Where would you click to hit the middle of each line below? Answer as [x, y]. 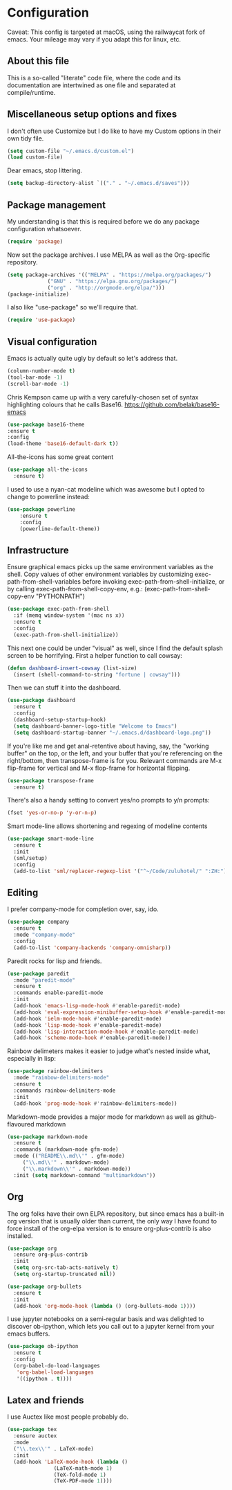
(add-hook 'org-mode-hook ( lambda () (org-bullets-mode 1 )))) [105, 1306]
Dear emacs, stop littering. [45, 170]
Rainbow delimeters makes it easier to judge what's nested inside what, [109, 1051]
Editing [23, 892]
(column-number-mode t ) [41, 371]
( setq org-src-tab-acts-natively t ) [66, 1268]
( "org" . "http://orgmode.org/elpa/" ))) [106, 288]
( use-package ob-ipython [43, 1347]
